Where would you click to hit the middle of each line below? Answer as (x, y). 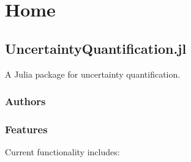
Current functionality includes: (62, 152)
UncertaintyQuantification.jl (96, 48)
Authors (25, 101)
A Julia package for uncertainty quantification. (93, 74)
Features (26, 129)
